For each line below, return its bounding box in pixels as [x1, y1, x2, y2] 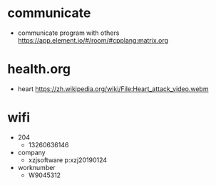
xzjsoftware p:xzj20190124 [28, 155, 108, 164]
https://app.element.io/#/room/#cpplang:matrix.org [17, 36, 169, 44]
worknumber [17, 163, 56, 171]
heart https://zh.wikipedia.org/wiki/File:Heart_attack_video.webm [17, 84, 209, 93]
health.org [7, 61, 71, 78]
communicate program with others [17, 28, 120, 37]
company [17, 148, 46, 157]
